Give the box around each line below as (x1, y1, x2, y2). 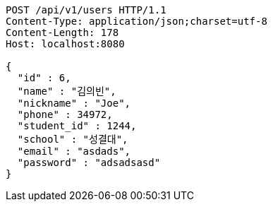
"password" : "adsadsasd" (17, 157, 161, 168)
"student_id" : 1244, (17, 120, 137, 131)
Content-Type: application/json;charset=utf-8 (6, 16, 267, 27)
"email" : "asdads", (17, 146, 131, 157)
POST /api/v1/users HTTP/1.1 (6, 4, 166, 16)
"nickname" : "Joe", (17, 97, 131, 109)
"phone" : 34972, (17, 109, 113, 120)
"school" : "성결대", (17, 134, 128, 145)
